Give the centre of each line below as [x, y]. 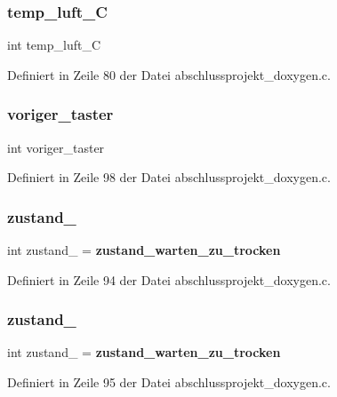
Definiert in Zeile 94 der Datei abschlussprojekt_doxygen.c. [169, 279]
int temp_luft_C [54, 45]
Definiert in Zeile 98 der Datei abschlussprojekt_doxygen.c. [169, 177]
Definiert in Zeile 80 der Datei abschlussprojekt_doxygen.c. [169, 74]
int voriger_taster [56, 147]
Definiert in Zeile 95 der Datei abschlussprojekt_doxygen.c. [169, 382]
